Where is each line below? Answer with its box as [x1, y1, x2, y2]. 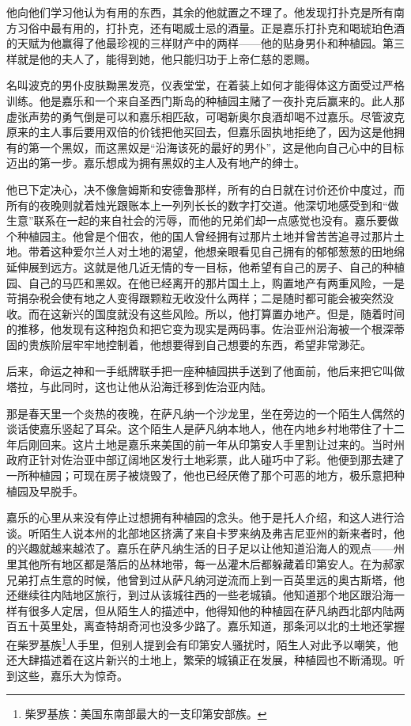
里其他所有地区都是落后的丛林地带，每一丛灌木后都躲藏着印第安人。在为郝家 [6, 556, 405, 572]
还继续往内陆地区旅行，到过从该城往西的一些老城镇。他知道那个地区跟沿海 [6, 587, 394, 603]
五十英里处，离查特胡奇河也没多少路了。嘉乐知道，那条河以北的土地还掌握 [17, 618, 405, 634]
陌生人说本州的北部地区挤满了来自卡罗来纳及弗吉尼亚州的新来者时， [39, 524, 394, 541]
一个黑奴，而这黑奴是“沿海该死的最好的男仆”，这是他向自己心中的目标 [39, 139, 405, 155]
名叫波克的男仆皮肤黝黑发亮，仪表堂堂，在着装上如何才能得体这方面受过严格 [6, 77, 405, 93]
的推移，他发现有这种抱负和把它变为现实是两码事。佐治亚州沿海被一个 [6, 321, 371, 337]
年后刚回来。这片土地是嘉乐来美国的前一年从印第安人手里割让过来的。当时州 [6, 435, 405, 452]
